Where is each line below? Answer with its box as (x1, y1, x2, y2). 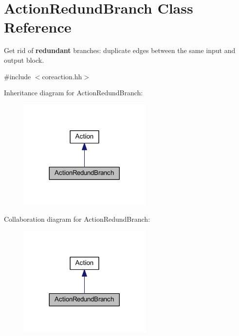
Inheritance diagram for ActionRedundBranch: (4, 88, 143, 98)
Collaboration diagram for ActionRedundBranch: (4, 214, 150, 224)
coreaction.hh (42, 71, 82, 81)
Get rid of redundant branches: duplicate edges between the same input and (4, 45, 236, 55)
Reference (4, 17, 72, 37)
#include (4, 71, 31, 81)
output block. (4, 54, 44, 65)
